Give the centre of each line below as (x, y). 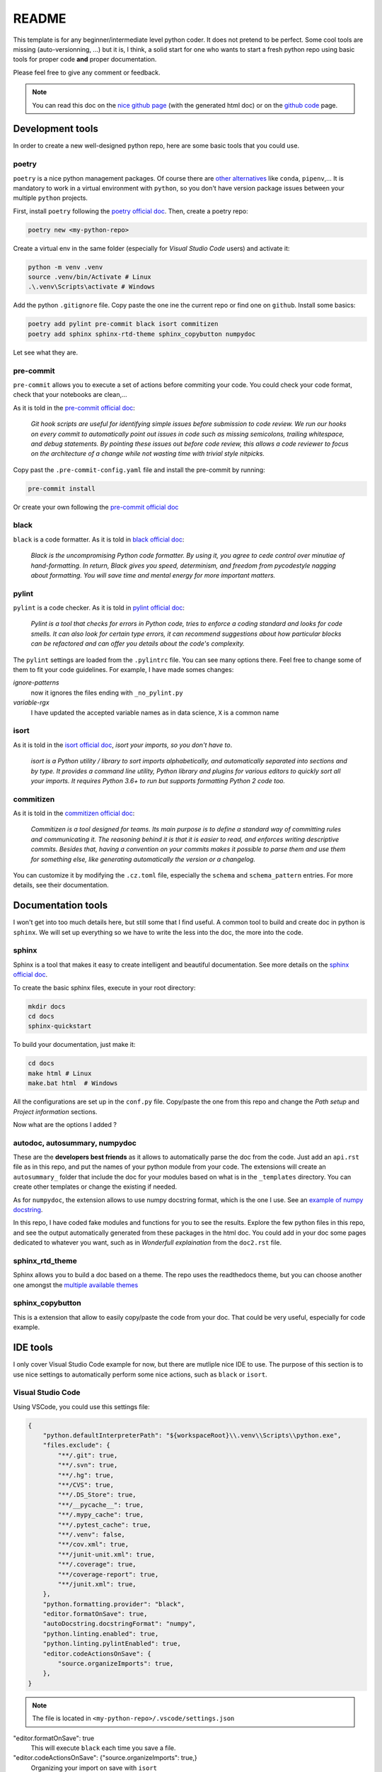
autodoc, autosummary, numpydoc (75, 1143)
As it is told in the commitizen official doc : (74, 813)
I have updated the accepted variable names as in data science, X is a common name (155, 712)
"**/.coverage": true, (97, 1564)
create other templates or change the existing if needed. (95, 1187)
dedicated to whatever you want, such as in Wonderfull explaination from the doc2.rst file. (147, 1243)
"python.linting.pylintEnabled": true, (112, 1644)
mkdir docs (47, 1006)
